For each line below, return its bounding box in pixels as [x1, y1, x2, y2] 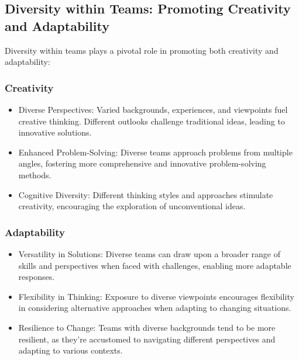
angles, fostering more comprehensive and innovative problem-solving [18, 157, 266, 169]
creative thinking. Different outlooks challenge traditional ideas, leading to [18, 115, 285, 127]
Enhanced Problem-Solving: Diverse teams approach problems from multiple [18, 146, 293, 158]
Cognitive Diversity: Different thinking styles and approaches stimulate [18, 188, 273, 200]
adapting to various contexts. [18, 344, 123, 356]
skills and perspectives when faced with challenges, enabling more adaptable [18, 259, 291, 271]
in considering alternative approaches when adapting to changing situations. [18, 302, 291, 314]
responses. [18, 271, 55, 283]
